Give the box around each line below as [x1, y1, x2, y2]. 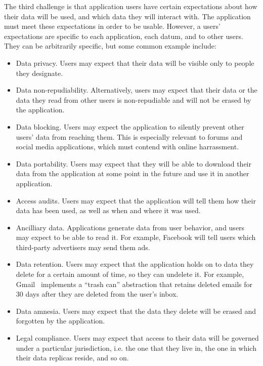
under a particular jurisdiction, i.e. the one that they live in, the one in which [16, 342, 256, 353]
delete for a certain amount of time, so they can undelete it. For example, [16, 269, 244, 279]
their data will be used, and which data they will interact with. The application [4, 11, 251, 21]
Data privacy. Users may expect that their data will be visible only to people [16, 57, 254, 68]
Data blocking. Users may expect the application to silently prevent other [16, 121, 244, 132]
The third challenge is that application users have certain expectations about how [4, 1, 257, 11]
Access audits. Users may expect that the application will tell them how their [16, 195, 256, 206]
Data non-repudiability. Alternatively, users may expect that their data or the [16, 85, 257, 95]
